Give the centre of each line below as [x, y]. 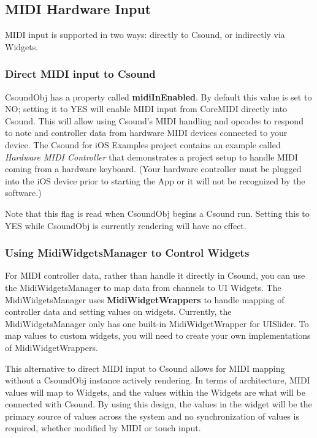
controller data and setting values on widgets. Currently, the [118, 312]
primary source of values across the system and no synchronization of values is [152, 416]
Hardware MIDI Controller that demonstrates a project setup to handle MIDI [151, 157]
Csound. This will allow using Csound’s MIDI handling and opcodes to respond [154, 120]
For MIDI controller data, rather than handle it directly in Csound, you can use [155, 275]
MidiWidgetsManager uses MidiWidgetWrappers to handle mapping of [145, 299]
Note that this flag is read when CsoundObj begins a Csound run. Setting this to [157, 213]
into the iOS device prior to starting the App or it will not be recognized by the [155, 180]
